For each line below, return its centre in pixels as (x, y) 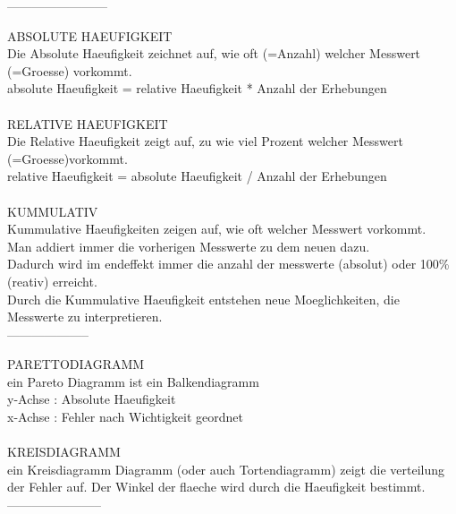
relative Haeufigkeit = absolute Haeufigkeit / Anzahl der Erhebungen (197, 176)
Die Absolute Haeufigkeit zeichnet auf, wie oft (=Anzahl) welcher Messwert (214, 53)
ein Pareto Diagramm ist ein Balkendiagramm (133, 381)
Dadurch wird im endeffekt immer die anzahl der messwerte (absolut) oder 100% (228, 264)
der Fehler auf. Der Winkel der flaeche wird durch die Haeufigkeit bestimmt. (216, 487)
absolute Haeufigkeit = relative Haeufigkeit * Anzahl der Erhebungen (197, 88)
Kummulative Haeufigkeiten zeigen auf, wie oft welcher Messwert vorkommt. (217, 229)
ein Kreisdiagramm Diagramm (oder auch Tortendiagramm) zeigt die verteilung (226, 469)
